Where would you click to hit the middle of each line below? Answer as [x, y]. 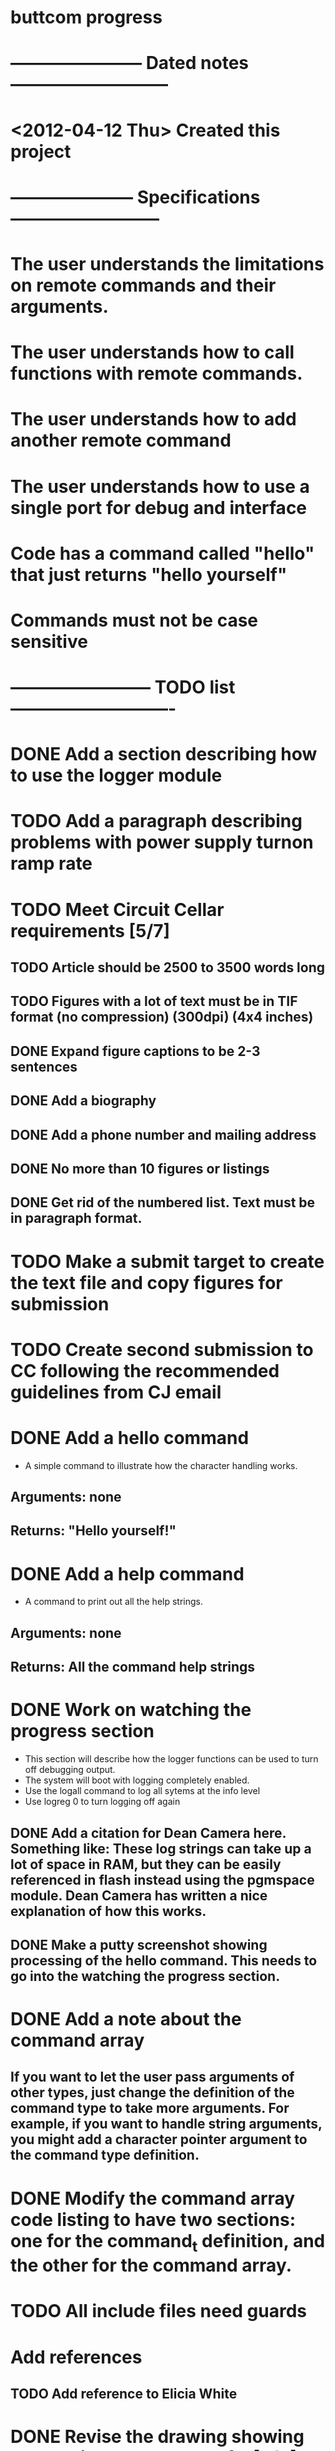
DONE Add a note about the [126, 2019]
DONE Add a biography [83, 1101]
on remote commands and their [143, 285]
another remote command [121, 440]
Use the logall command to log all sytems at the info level [142, 1791]
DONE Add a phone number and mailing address [163, 1134]
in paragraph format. [76, 1218]
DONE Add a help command [127, 1573]
